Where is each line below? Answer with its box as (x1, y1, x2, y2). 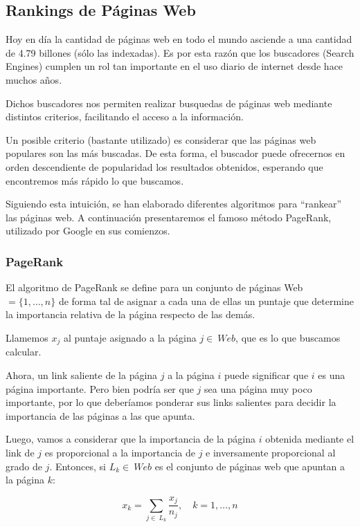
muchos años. (6, 72, 62, 86)
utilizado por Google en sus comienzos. (6, 223, 170, 238)
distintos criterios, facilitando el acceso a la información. (6, 109, 244, 124)
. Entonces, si (49, 459, 107, 473)
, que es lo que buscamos (235, 330, 341, 344)
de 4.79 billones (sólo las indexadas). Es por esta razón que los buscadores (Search (6, 45, 354, 59)
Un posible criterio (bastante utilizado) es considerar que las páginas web (6, 132, 316, 147)
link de (6, 445, 35, 459)
